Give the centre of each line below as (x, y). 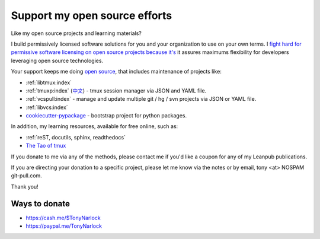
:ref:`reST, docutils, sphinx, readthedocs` (76, 137)
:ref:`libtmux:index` (49, 82)
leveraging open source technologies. (57, 60)
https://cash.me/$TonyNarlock (63, 218)
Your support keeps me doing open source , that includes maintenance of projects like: (116, 72)
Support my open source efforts (92, 15)
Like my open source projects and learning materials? (76, 33)
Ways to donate (41, 204)
